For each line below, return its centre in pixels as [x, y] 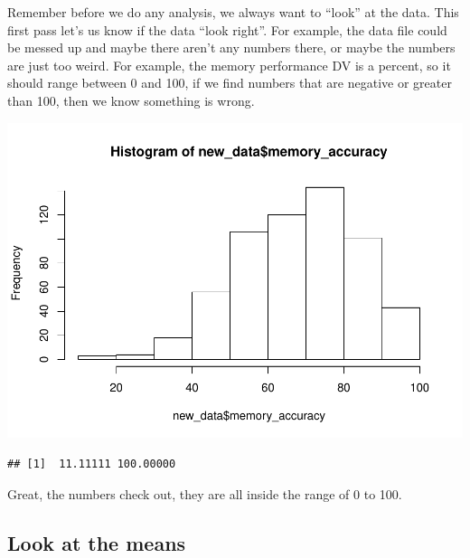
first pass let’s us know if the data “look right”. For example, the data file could [227, 29]
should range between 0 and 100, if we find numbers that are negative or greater [230, 83]
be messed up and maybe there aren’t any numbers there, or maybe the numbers [231, 47]
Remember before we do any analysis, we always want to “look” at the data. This [233, 12]
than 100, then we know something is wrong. [131, 100]
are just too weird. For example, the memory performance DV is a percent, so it [229, 65]
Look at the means [97, 542]
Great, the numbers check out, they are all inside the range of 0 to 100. [205, 493]
